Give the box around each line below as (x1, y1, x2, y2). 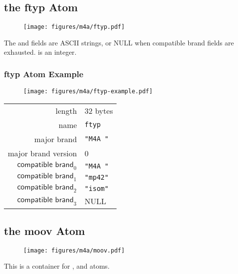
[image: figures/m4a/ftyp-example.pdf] (23, 88, 153, 95)
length (56, 105, 77, 116)
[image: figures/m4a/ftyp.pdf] (23, 23, 125, 31)
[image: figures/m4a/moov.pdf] (23, 247, 125, 254)
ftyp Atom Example (4, 67, 83, 80)
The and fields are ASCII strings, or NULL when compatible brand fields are (4, 37, 234, 47)
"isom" (84, 184, 109, 192)
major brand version (8, 147, 77, 159)
